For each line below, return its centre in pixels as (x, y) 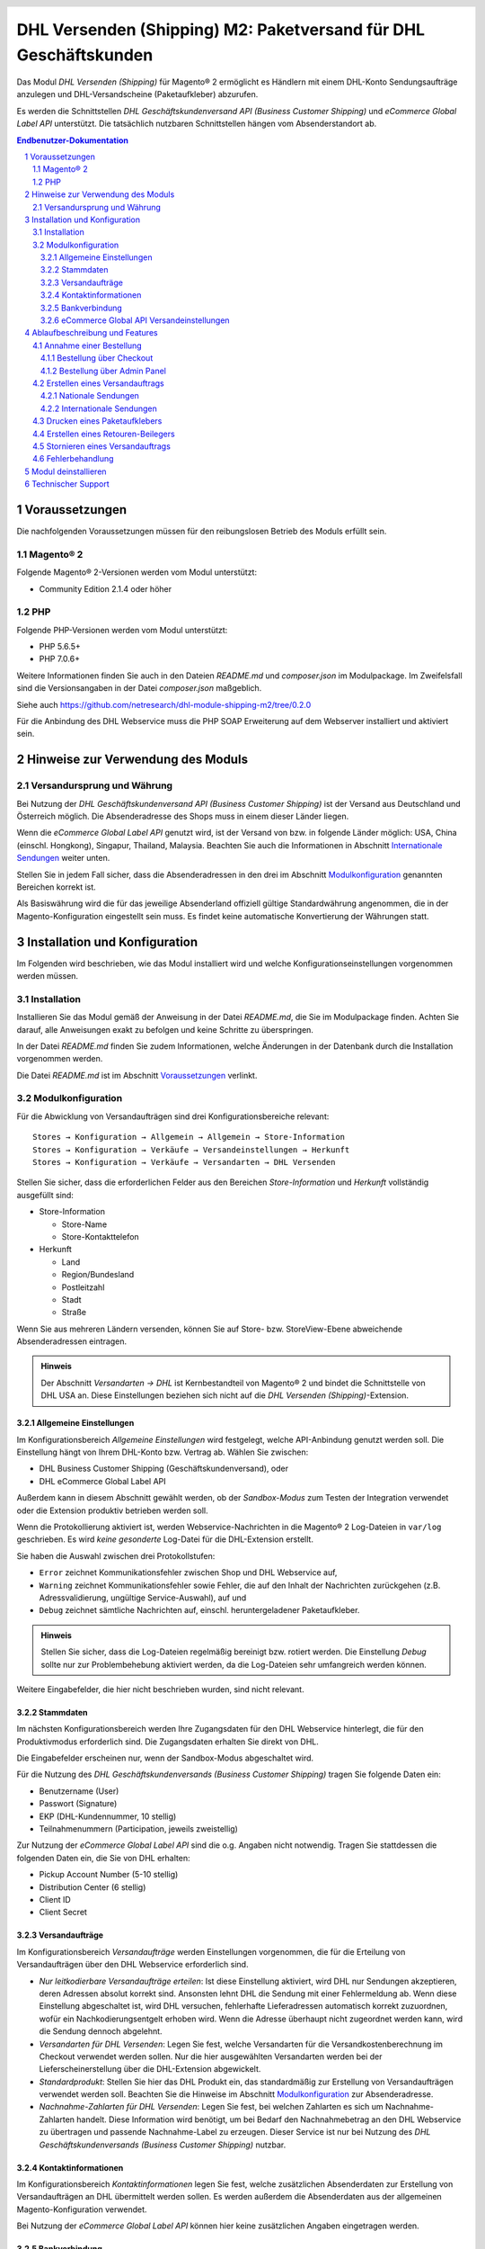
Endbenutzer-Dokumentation (73, 140)
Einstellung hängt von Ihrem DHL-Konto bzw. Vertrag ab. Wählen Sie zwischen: (163, 1452)
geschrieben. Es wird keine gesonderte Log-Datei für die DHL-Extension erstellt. (165, 1539)
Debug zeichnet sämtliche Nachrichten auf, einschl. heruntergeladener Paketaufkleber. (199, 1610)
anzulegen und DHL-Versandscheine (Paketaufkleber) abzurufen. (137, 94)
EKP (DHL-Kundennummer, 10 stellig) (108, 1816)
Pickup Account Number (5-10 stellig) (109, 1875)
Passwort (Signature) (78, 1804)
